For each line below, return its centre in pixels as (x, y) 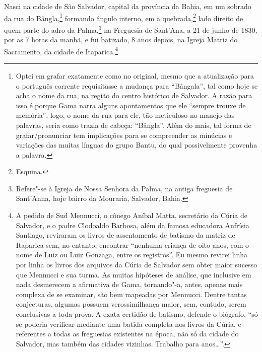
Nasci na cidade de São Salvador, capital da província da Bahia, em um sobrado (128, 6)
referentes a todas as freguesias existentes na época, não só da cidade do (127, 334)
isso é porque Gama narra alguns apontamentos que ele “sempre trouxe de (131, 105)
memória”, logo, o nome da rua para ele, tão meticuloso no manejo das (125, 115)
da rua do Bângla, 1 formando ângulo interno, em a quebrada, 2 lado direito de (124, 17)
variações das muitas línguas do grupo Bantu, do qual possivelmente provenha (137, 145)
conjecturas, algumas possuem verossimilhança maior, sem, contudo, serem (131, 304)
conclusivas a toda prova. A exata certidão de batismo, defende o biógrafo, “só (137, 314)
